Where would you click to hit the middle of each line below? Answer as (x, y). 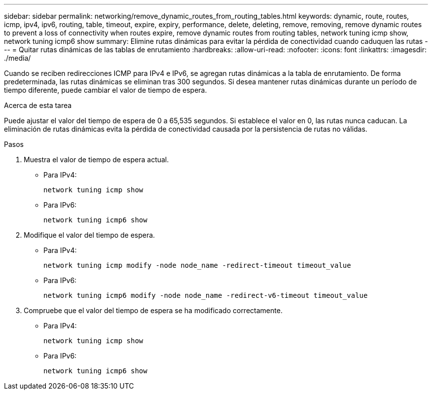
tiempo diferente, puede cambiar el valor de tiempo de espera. (106, 90)
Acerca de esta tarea (38, 105)
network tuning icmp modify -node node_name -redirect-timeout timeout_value (197, 265)
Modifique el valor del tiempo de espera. (90, 235)
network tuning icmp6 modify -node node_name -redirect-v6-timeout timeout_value (206, 295)
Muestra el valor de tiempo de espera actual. (96, 160)
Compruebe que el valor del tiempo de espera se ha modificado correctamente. (153, 310)
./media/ (18, 58)
